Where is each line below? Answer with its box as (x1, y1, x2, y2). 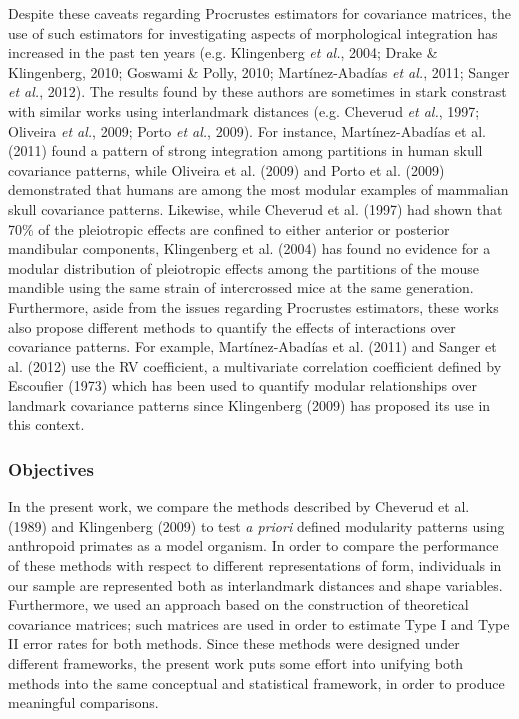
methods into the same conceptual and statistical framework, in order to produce (8, 672, 505, 693)
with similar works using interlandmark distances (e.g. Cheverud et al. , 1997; (8, 100, 480, 121)
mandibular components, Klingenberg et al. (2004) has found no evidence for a (8, 238, 491, 259)
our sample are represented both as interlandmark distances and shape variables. (8, 574, 503, 595)
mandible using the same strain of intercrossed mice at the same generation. (8, 277, 474, 298)
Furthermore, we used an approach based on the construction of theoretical (8, 594, 469, 615)
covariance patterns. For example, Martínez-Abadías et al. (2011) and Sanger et (8, 336, 497, 357)
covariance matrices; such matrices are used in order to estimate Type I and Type (8, 613, 510, 634)
